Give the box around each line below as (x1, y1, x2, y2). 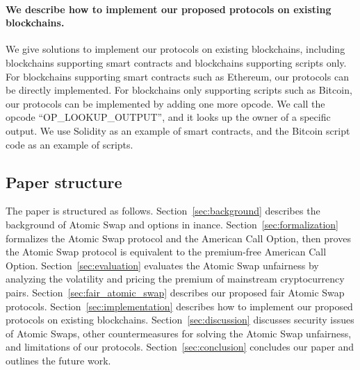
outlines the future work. (6, 353, 111, 367)
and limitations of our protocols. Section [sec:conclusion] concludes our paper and (6, 339, 354, 354)
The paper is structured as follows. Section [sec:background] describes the (6, 203, 320, 218)
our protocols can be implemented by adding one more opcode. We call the (6, 96, 325, 110)
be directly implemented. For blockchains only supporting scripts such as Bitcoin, (6, 83, 352, 97)
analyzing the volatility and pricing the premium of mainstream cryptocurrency (6, 271, 345, 286)
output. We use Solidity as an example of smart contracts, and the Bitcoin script (6, 123, 350, 137)
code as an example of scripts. (6, 137, 133, 151)
